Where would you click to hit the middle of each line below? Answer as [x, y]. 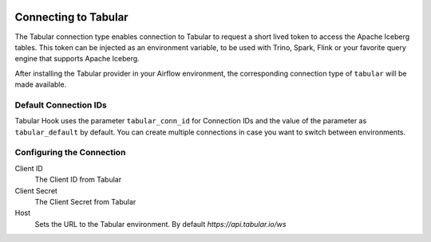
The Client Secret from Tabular [85, 201]
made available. [41, 84]
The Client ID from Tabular [78, 180]
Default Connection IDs [61, 105]
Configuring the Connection [70, 153]
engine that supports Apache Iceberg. [77, 59]
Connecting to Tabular [71, 17]
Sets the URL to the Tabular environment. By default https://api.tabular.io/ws [160, 224]
